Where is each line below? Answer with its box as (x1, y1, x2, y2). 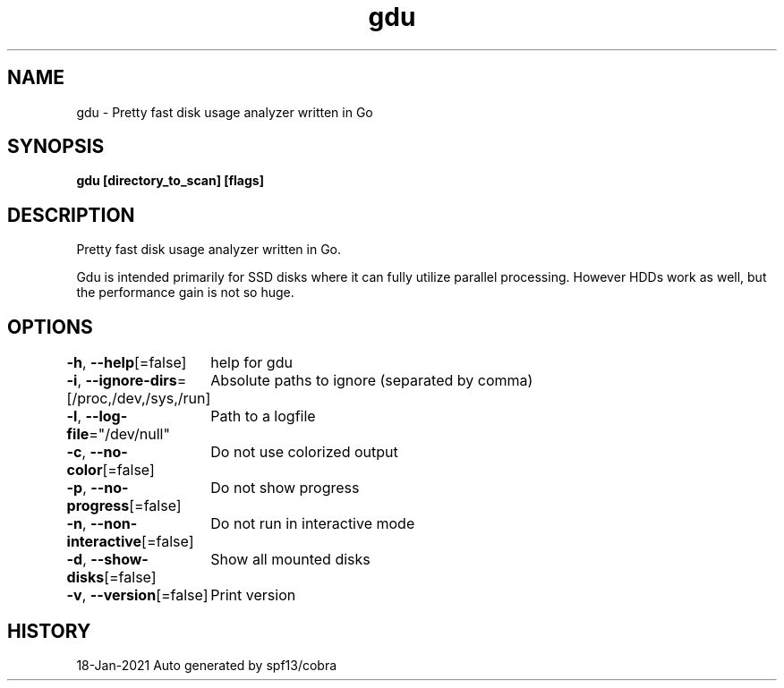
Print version (210, 586, 296, 605)
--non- (90, 514, 138, 533)
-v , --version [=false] (66, 586, 209, 605)
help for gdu (210, 353, 293, 372)
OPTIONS (7, 315, 93, 338)
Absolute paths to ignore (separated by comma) (210, 371, 533, 390)
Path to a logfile (210, 407, 316, 426)
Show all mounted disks (210, 550, 371, 569)
